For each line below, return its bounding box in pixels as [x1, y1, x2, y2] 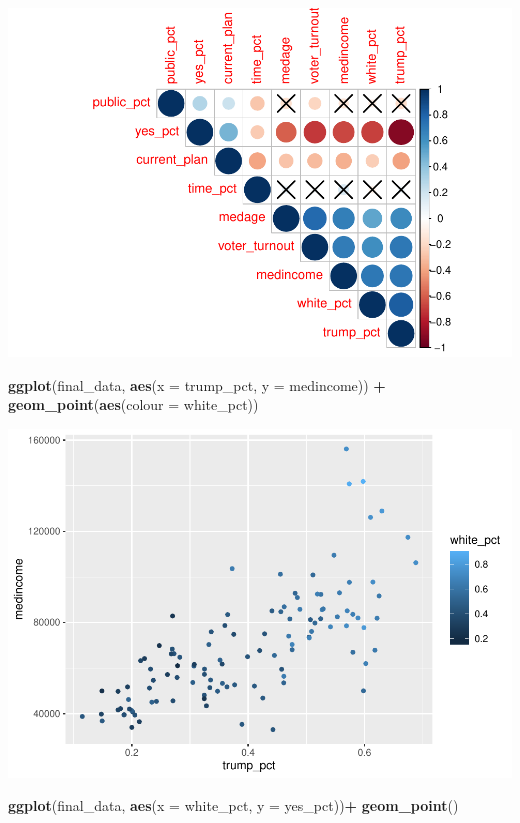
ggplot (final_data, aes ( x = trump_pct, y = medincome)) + [8, 374, 386, 395]
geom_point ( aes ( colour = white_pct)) [8, 394, 259, 415]
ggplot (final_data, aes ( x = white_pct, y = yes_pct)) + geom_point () [8, 795, 459, 816]
